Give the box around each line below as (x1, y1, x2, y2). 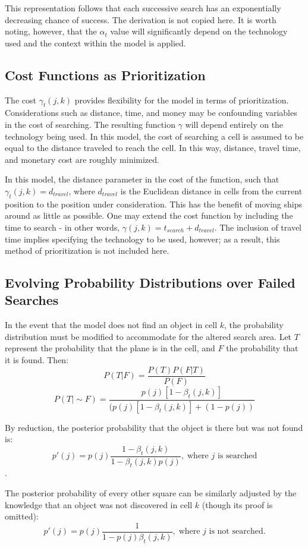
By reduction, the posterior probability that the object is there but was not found (5, 421, 303, 433)
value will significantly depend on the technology (110, 25, 288, 37)
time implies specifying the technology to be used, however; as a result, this (5, 232, 280, 245)
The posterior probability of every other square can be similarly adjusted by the (5, 487, 297, 499)
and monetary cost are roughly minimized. (5, 153, 159, 165)
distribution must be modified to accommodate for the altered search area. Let (5, 330, 292, 342)
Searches (5, 291, 59, 309)
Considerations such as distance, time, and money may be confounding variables (5, 106, 297, 119)
